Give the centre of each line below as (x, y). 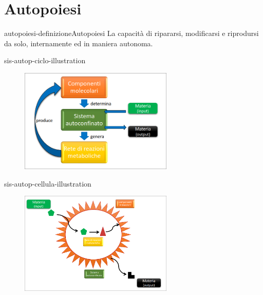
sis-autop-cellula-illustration (48, 183)
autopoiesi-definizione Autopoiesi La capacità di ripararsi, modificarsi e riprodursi (131, 33)
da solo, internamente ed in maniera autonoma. (79, 43)
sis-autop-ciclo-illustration (45, 60)
